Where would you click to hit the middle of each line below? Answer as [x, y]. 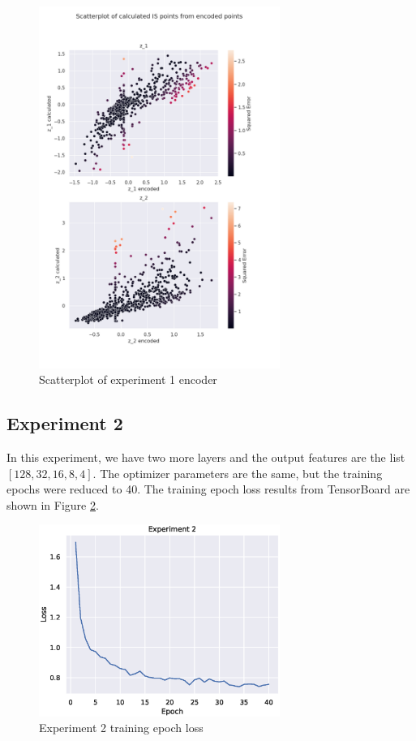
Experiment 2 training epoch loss [121, 728]
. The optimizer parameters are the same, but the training [238, 473]
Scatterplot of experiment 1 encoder [128, 379]
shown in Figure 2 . [53, 504]
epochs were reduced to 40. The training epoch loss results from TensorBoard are [208, 489]
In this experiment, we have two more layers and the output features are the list [206, 457]
